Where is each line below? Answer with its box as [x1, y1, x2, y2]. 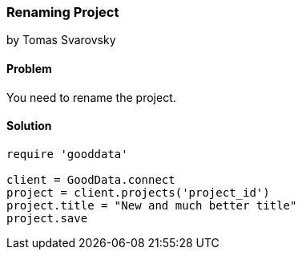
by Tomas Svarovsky [6, 33, 116, 47]
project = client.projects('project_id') [6, 185, 270, 199]
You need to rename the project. [6, 90, 176, 104]
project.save [6, 211, 88, 225]
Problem [6, 61, 52, 75]
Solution [6, 119, 52, 133]
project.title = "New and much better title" [6, 198, 297, 212]
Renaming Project [6, 4, 119, 20]
